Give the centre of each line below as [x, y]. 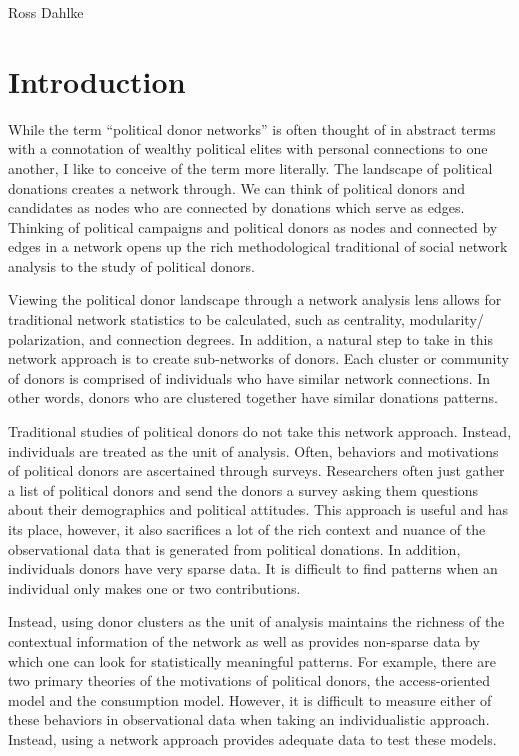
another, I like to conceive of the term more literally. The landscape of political [250, 167]
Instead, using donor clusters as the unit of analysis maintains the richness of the [256, 621]
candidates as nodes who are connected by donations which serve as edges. [236, 207]
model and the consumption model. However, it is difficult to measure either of [250, 699]
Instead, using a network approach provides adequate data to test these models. [252, 738]
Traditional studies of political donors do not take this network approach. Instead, [260, 431]
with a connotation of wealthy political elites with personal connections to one [248, 148]
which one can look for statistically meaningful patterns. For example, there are [252, 660]
